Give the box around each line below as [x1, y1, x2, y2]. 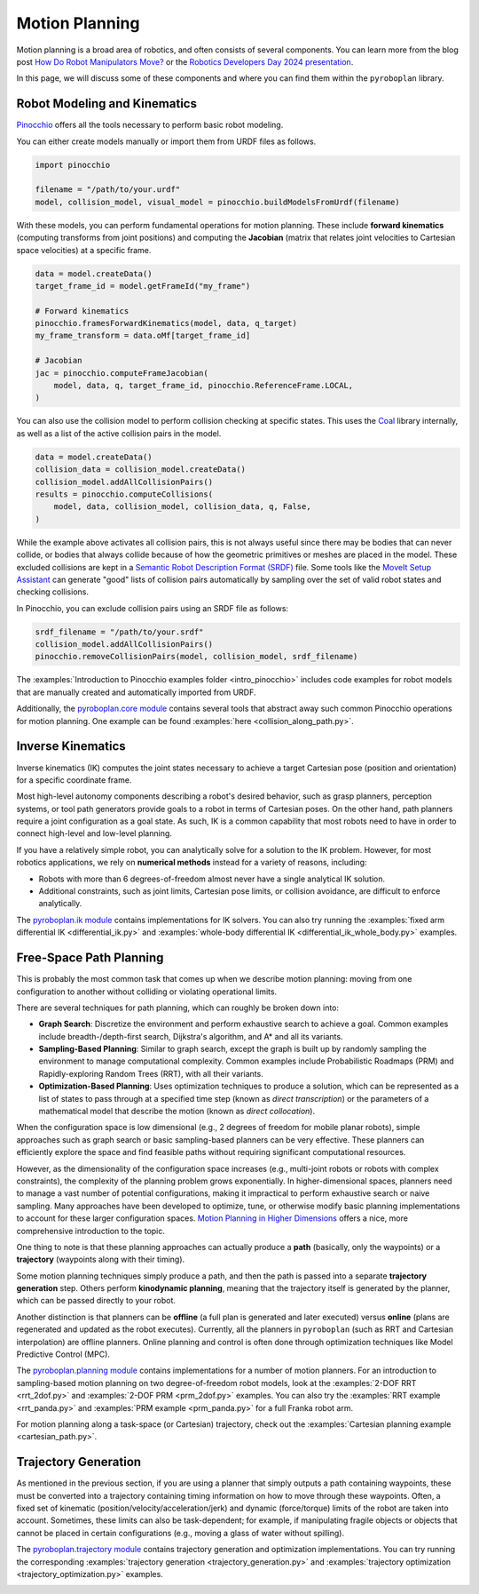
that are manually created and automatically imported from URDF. [16, 687, 256, 697]
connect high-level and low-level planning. [16, 828, 173, 839]
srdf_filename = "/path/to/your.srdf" [35, 626, 204, 637]
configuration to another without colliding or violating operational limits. [16, 986, 278, 997]
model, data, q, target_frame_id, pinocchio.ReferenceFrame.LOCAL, [53, 380, 354, 391]
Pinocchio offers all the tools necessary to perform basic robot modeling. [16, 120, 284, 131]
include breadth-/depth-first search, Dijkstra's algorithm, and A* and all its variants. [38, 1031, 343, 1041]
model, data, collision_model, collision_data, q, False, [53, 502, 311, 512]
